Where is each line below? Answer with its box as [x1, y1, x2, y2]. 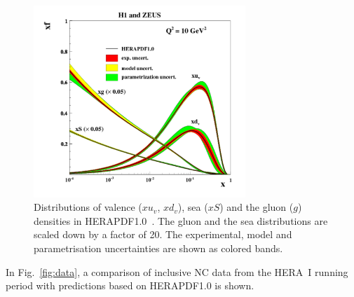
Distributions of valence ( [34, 200, 142, 214]
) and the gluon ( [219, 200, 294, 214]
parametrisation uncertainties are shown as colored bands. [34, 241, 283, 256]
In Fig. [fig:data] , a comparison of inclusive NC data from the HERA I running [6, 264, 348, 279]
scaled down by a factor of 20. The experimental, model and [34, 227, 292, 242]
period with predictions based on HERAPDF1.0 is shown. [6, 278, 254, 293]
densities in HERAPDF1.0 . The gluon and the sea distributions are [34, 213, 328, 228]
